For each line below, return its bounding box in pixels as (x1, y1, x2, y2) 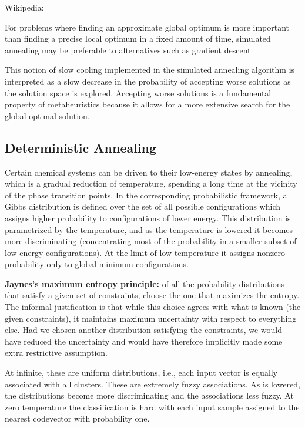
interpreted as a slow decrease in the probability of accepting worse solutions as (5, 75, 291, 87)
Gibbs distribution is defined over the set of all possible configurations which (5, 200, 281, 213)
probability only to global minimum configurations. (5, 258, 189, 270)
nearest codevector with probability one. (5, 412, 150, 424)
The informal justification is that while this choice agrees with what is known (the (5, 301, 301, 313)
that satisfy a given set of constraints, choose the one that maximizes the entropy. (5, 289, 300, 301)
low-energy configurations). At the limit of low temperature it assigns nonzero (5, 246, 285, 258)
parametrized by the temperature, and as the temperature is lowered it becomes (5, 223, 293, 235)
